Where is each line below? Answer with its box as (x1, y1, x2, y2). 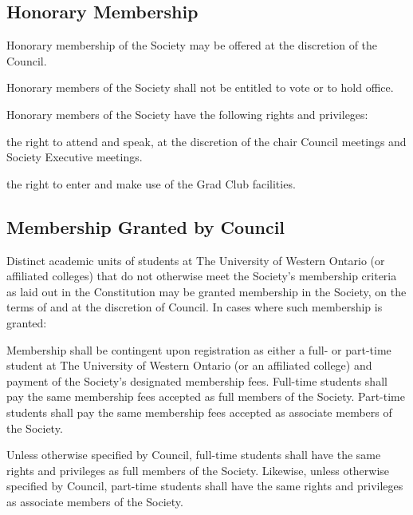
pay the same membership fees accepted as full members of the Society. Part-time (6, 388, 405, 405)
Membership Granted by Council (6, 214, 285, 239)
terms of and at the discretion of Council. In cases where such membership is (6, 299, 383, 315)
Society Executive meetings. (6, 149, 143, 165)
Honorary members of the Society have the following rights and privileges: (6, 105, 368, 122)
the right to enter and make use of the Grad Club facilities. (6, 175, 296, 192)
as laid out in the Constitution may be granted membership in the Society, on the (6, 283, 407, 299)
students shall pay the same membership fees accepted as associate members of (6, 403, 392, 420)
